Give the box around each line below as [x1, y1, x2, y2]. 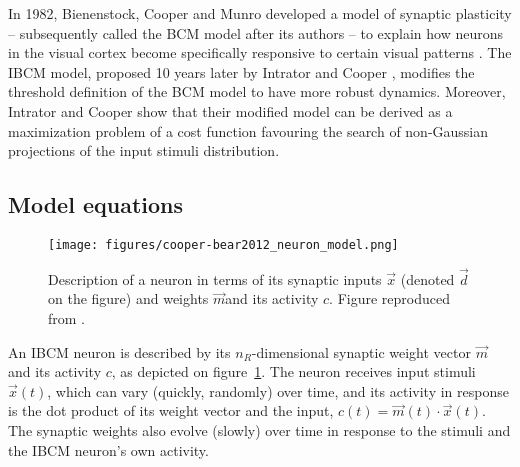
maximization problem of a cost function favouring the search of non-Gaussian [8, 120, 489, 141]
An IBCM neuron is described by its [8, 341, 231, 362]
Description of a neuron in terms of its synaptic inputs [48, 268, 382, 289]
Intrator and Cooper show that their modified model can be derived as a [8, 100, 453, 121]
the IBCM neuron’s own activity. [8, 439, 209, 460]
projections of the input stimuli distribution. [8, 140, 280, 161]
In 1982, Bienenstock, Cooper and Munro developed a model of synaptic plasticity [8, 3, 512, 23]
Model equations [8, 189, 183, 220]
